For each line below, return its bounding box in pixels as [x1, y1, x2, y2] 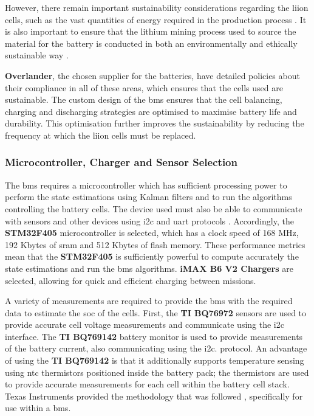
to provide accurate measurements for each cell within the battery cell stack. [5, 378, 290, 390]
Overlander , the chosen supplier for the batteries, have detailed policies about [5, 69, 300, 81]
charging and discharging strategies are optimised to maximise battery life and [5, 105, 297, 117]
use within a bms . [5, 401, 71, 414]
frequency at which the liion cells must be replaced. [5, 128, 196, 141]
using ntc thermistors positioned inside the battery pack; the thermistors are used [5, 366, 309, 378]
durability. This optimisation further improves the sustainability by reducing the [5, 117, 304, 130]
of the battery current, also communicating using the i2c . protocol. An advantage [5, 342, 307, 355]
